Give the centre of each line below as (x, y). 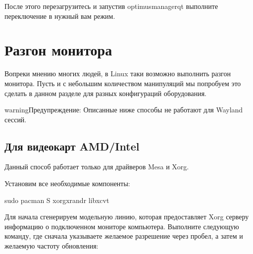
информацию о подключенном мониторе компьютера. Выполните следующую (122, 226)
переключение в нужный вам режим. (60, 16)
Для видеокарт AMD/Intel (72, 146)
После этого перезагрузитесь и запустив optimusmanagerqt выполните (111, 6)
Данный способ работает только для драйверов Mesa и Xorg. (97, 167)
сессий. (16, 119)
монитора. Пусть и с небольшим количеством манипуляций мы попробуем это (123, 83)
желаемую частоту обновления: (51, 246)
